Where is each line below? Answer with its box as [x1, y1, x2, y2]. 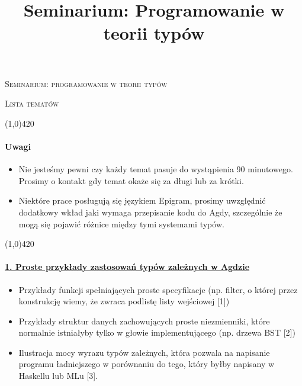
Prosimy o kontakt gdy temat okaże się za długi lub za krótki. [18, 174, 244, 186]
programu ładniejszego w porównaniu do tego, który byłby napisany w [18, 358, 275, 370]
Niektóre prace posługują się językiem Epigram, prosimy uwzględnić [18, 194, 266, 207]
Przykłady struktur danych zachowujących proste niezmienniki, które [18, 314, 270, 327]
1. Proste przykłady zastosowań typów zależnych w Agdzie [5, 260, 250, 273]
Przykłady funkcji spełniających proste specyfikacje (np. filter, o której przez [18, 283, 298, 295]
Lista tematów [5, 97, 59, 110]
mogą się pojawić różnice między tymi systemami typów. [18, 217, 224, 230]
